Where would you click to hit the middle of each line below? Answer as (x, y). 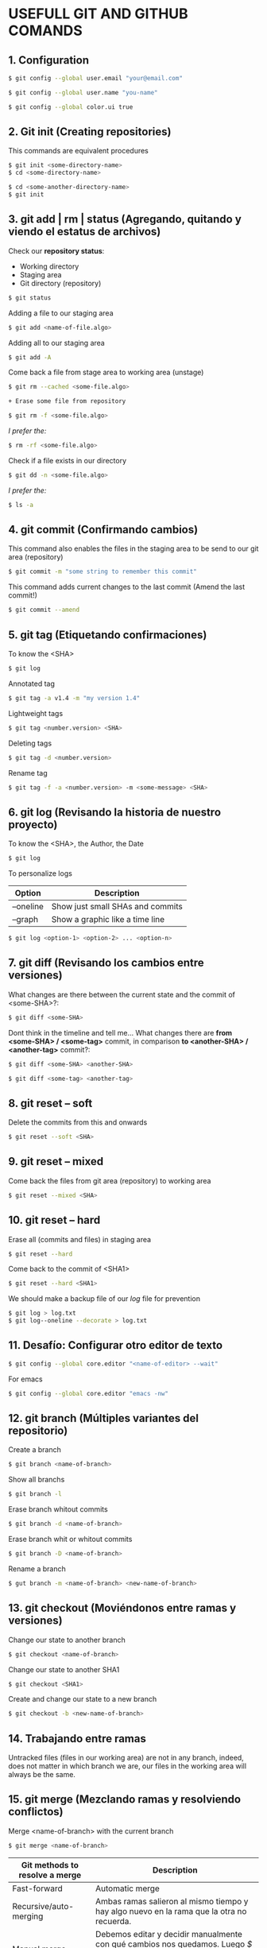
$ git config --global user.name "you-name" (83, 92)
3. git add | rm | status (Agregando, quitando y (125, 219)
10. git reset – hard (54, 1220)
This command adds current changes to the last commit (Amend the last (127, 587)
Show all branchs (37, 1480)
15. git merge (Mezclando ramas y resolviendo (124, 1800)
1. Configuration (49, 60)
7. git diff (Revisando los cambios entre (106, 963)
